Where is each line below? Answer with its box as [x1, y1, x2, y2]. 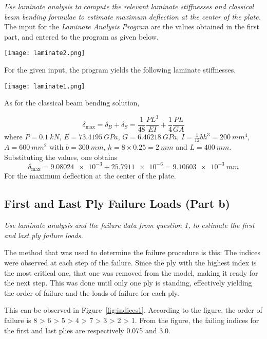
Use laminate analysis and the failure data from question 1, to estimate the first [4, 220, 255, 230]
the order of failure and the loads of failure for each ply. [4, 287, 179, 298]
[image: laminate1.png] [4, 82, 85, 90]
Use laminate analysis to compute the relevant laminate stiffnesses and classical [4, 1, 254, 11]
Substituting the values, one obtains [4, 151, 117, 162]
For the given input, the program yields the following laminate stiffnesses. [4, 64, 236, 75]
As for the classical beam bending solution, [4, 97, 140, 108]
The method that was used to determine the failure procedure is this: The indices [4, 247, 261, 258]
